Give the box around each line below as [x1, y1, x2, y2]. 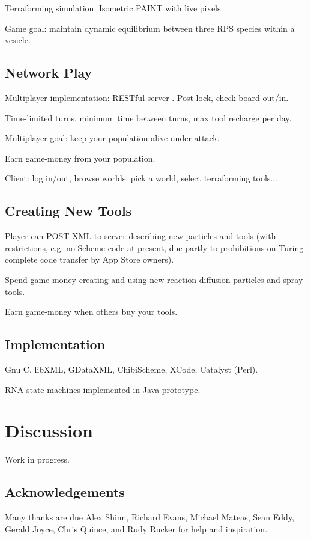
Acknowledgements [5, 483, 125, 501]
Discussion [5, 418, 93, 443]
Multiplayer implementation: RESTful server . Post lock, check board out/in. [5, 91, 289, 103]
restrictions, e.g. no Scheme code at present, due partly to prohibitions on [5, 241, 276, 254]
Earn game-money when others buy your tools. [5, 305, 178, 318]
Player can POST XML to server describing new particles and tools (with [5, 230, 276, 242]
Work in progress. [5, 453, 70, 466]
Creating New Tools [5, 201, 132, 220]
